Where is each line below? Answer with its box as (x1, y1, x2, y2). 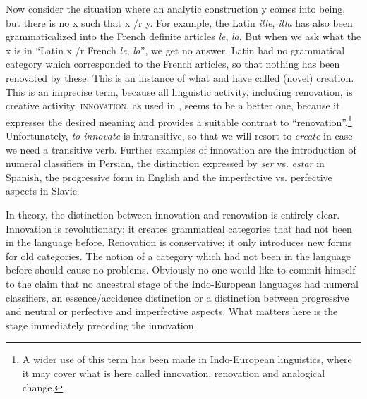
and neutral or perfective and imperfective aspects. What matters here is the (6, 304, 338, 319)
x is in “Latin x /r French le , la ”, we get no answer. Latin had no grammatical (6, 42, 345, 57)
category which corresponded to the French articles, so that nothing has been (6, 56, 340, 71)
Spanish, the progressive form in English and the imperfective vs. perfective (6, 169, 332, 184)
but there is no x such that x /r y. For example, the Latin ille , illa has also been (6, 15, 353, 30)
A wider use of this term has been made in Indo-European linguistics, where (22, 352, 352, 367)
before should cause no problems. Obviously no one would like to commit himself (6, 262, 356, 277)
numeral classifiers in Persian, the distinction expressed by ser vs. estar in (6, 156, 325, 171)
